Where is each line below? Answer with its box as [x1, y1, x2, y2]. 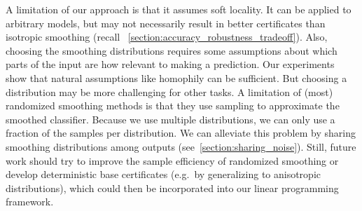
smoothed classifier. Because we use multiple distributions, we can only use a [6, 111, 335, 126]
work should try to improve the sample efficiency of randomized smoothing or [6, 153, 339, 168]
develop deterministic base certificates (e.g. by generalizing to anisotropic [6, 167, 321, 182]
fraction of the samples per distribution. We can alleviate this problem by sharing [6, 125, 356, 140]
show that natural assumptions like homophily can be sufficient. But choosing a [6, 70, 347, 85]
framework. [6, 194, 54, 209]
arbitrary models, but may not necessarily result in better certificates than [6, 15, 326, 30]
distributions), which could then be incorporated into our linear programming [6, 180, 339, 195]
